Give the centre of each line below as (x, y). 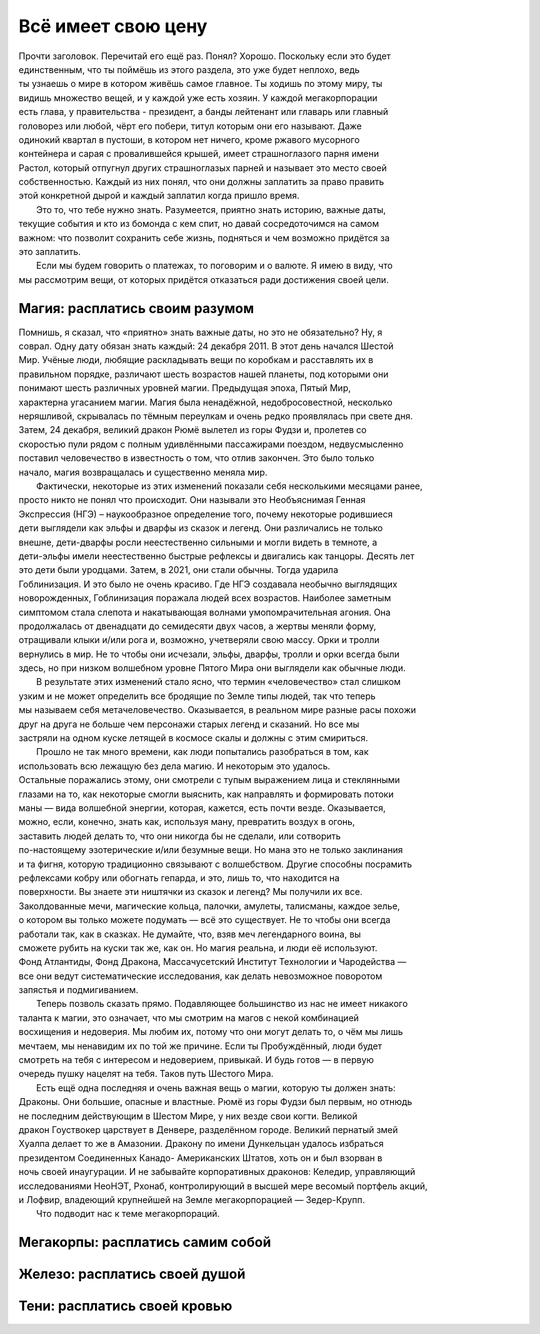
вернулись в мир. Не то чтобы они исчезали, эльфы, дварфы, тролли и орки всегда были (209, 654)
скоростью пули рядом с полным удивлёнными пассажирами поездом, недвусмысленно (211, 444)
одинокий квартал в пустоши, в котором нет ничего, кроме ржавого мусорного (189, 139)
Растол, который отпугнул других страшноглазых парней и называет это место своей (202, 167)
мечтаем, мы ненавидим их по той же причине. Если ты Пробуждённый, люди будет (200, 1046)
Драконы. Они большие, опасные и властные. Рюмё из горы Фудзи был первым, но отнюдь (215, 1102)
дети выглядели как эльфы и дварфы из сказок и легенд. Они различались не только (201, 528)
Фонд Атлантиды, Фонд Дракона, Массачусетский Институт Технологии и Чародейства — (212, 962)
